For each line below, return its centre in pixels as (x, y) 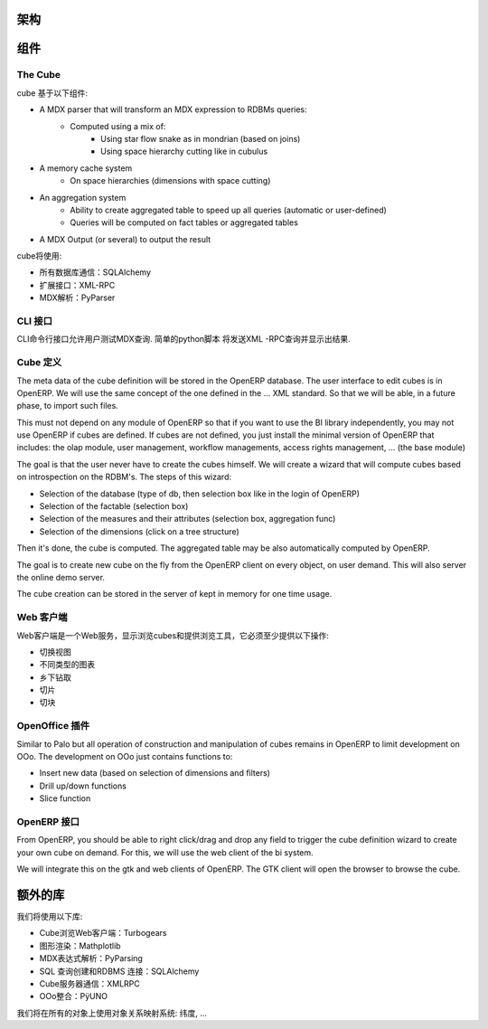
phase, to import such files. (68, 406)
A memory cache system (86, 168)
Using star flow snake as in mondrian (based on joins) (201, 138)
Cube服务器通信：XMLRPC (89, 983)
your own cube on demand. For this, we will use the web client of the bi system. (165, 852)
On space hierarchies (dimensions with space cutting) (170, 181)
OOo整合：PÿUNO (74, 996)
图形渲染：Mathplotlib (80, 946)
